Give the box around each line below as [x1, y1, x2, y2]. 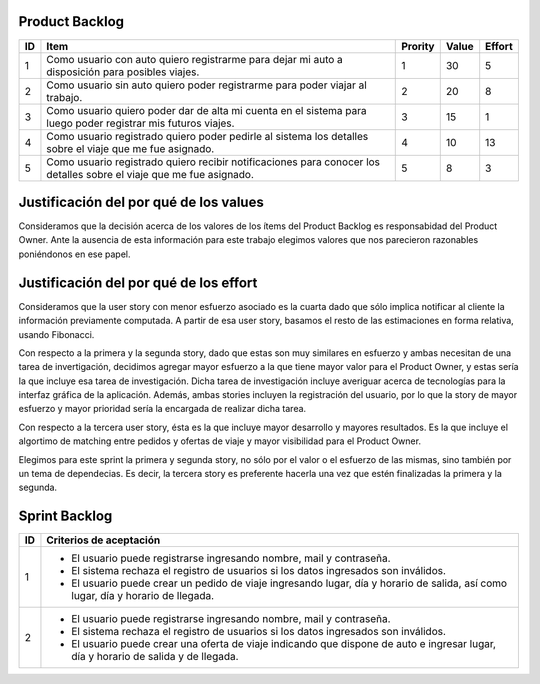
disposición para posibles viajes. [46, 65, 200, 79]
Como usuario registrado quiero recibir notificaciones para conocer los [46, 155, 380, 169]
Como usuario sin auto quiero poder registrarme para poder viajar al [46, 78, 367, 92]
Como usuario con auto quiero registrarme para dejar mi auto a [46, 52, 344, 66]
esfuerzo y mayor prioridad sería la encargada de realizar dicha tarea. [18, 403, 307, 415]
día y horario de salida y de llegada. [71, 650, 239, 664]
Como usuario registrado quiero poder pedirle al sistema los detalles [46, 129, 369, 143]
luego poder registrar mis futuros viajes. [46, 116, 235, 130]
